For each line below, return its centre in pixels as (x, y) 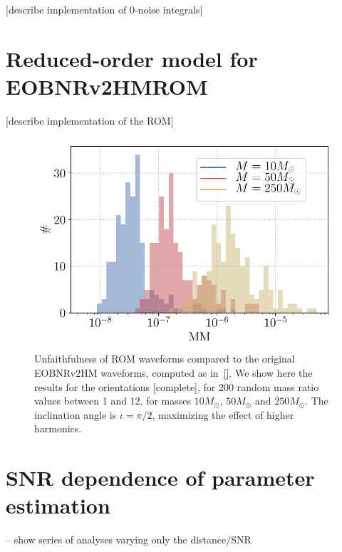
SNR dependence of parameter (160, 478)
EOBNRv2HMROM (107, 86)
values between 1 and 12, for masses (113, 401)
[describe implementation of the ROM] (90, 120)
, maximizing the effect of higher (223, 414)
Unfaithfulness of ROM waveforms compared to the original (165, 359)
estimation (58, 505)
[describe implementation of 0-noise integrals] (104, 9)
